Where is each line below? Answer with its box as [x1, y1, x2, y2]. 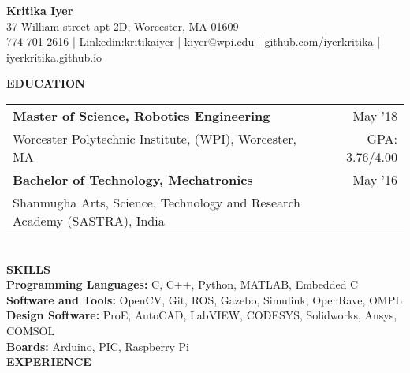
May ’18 [352, 106, 397, 125]
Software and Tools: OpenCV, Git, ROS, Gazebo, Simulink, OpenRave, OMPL [6, 291, 402, 308]
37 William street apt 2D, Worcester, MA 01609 [6, 17, 239, 34]
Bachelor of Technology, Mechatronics [13, 170, 253, 188]
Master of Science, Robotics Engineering [13, 106, 270, 125]
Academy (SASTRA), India [13, 211, 165, 229]
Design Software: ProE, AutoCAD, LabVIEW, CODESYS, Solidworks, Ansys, [6, 307, 397, 323]
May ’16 [352, 170, 397, 188]
